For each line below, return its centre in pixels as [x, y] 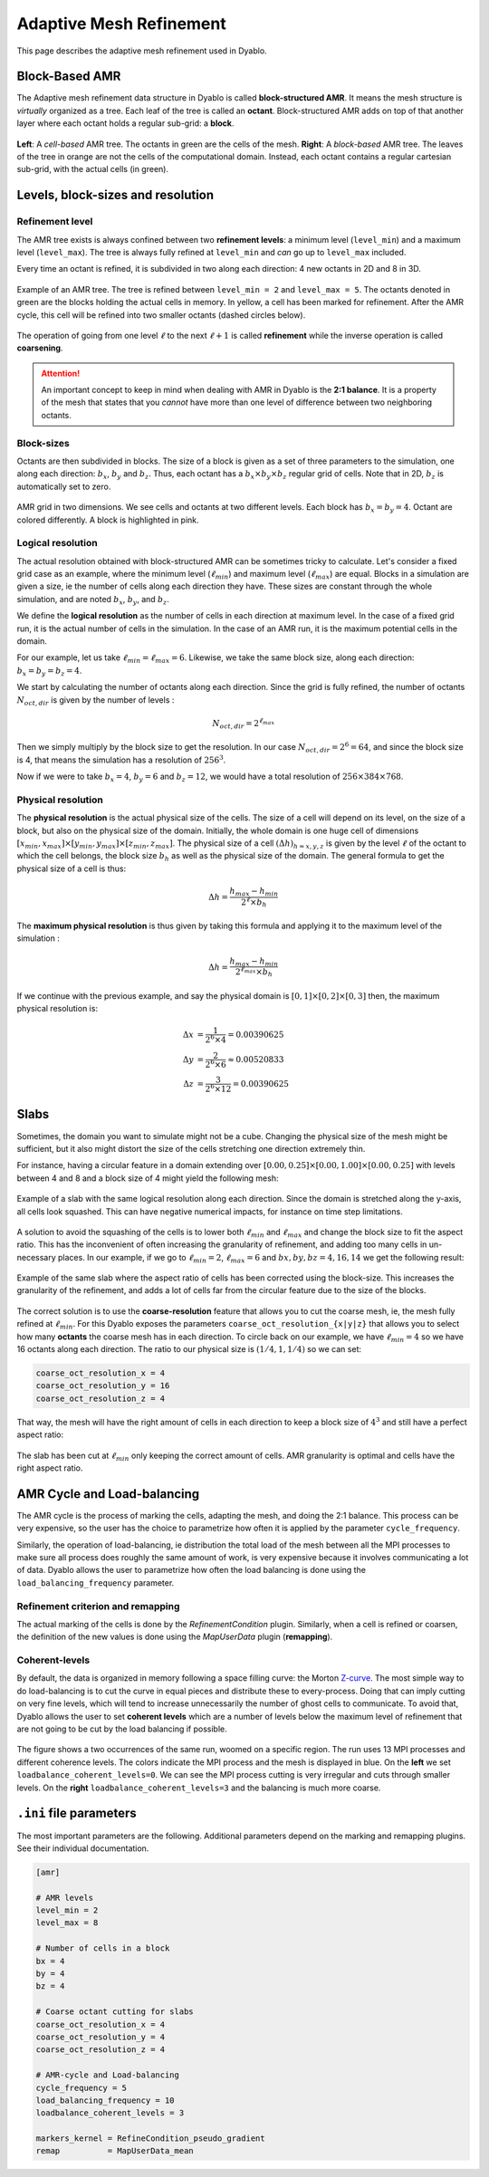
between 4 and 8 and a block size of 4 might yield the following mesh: [148, 1178]
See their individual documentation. [83, 1848]
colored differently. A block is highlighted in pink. [108, 520]
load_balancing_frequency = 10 [105, 2100]
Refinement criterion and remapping [98, 1606]
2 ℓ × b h [254, 902]
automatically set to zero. [64, 486]
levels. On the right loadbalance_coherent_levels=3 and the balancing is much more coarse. [199, 1788]
